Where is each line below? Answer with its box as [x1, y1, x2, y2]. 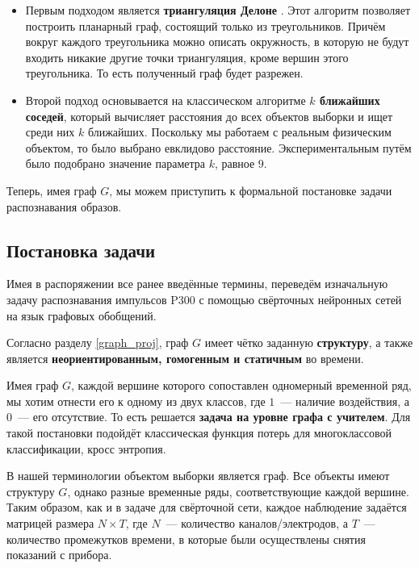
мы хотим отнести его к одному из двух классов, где [6, 392, 266, 409]
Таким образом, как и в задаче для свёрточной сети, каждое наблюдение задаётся [6, 499, 407, 516]
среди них [25, 123, 75, 140]
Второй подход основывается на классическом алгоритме [25, 91, 306, 108]
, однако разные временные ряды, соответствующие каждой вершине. [67, 482, 409, 499]
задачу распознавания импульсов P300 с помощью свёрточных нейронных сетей [6, 290, 402, 307]
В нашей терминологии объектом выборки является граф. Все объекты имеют [6, 467, 390, 484]
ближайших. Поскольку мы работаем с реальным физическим [87, 123, 392, 140]
